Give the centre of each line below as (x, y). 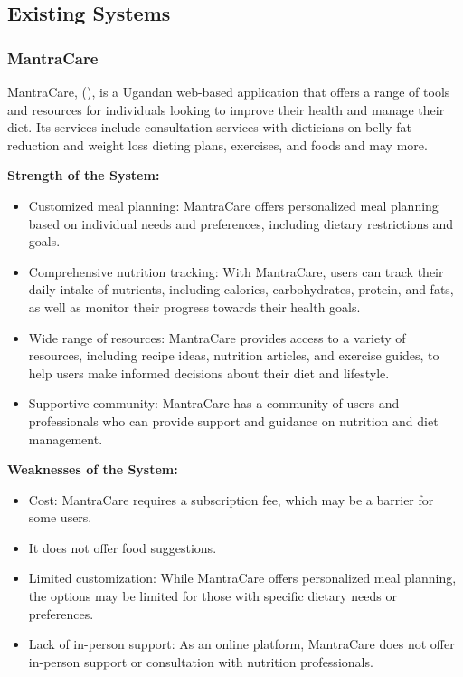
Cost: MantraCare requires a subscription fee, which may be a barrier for (231, 499)
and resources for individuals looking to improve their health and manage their (226, 109)
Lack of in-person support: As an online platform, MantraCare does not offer (241, 644)
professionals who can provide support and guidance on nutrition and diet (233, 420)
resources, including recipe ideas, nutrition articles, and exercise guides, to (234, 355)
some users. (60, 517)
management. (66, 439)
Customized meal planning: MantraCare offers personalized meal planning (233, 205)
